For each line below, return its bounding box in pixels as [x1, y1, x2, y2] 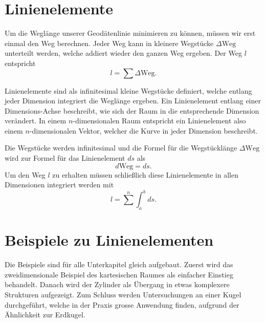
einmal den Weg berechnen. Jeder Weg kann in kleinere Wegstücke [5, 37, 214, 48]
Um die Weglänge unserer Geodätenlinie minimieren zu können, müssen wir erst [5, 28, 256, 38]
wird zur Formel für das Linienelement [5, 153, 125, 163]
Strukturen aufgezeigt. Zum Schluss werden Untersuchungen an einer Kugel [5, 289, 241, 300]
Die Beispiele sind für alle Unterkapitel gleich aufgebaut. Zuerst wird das [5, 259, 233, 270]
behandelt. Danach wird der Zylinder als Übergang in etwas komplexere [5, 279, 230, 290]
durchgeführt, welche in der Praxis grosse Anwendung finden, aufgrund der [5, 299, 239, 310]
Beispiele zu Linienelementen [5, 229, 214, 250]
